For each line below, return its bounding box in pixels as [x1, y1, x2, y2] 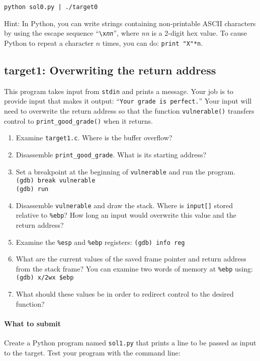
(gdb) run [16, 186, 49, 193]
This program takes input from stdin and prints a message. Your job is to [4, 85, 234, 96]
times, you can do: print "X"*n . [102, 37, 203, 48]
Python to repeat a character [4, 37, 94, 48]
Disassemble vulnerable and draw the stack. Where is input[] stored [16, 200, 233, 210]
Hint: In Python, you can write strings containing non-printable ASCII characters [4, 18, 256, 28]
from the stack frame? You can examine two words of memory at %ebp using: [16, 263, 253, 274]
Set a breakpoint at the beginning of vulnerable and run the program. [16, 166, 236, 176]
